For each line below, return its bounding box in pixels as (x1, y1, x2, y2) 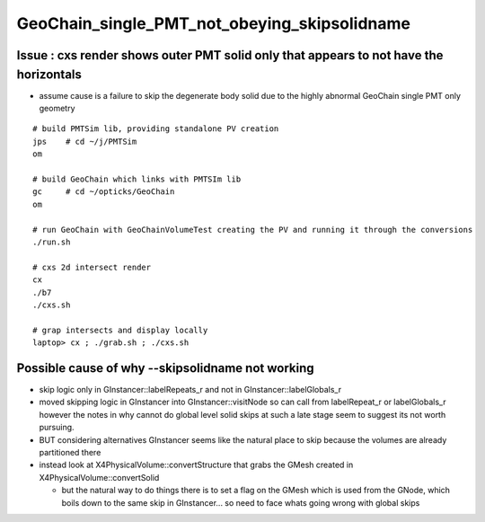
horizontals (16, 66, 83, 82)
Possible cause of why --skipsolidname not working (16, 360, 314, 376)
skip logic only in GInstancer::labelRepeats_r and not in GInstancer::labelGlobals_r (39, 384, 341, 394)
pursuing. (39, 422, 75, 433)
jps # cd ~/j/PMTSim (32, 136, 137, 146)
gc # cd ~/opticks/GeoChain (32, 187, 175, 197)
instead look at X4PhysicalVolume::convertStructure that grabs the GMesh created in (39, 459, 354, 471)
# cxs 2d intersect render (32, 261, 152, 272)
